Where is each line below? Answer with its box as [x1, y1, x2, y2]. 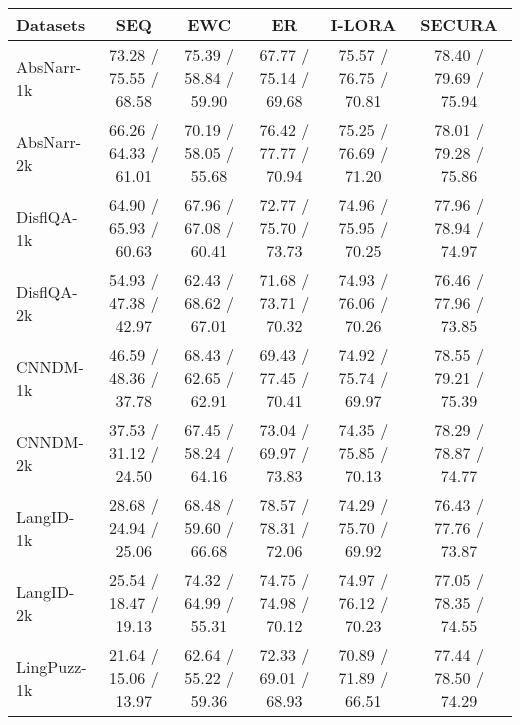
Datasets [16, 13, 86, 36]
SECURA [420, 13, 498, 36]
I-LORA [330, 13, 397, 36]
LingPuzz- [16, 654, 87, 678]
